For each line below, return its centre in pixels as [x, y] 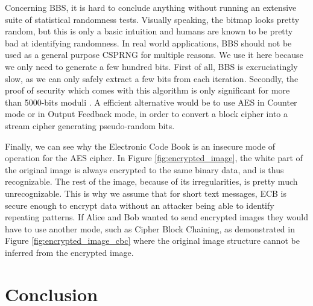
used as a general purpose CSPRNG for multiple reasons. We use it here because [154, 55]
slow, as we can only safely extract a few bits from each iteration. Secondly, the [152, 78]
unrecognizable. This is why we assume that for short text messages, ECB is [146, 193]
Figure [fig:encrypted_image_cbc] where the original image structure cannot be [152, 241]
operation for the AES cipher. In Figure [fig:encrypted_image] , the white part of [154, 158]
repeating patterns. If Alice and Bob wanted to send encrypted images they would [156, 217]
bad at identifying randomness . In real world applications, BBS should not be [148, 43]
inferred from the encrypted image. [69, 252]
